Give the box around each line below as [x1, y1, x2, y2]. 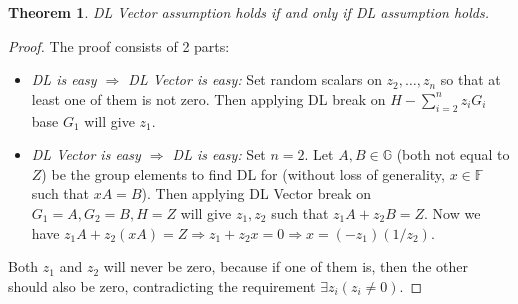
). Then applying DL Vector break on [141, 183, 372, 204]
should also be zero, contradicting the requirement [8, 275, 316, 296]
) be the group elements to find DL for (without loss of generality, [41, 163, 445, 184]
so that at [440, 69, 501, 90]
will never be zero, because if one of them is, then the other [103, 256, 469, 277]
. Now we [423, 202, 481, 223]
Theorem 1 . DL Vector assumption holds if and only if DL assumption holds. [8, 2, 490, 22]
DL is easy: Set [172, 144, 266, 165]
